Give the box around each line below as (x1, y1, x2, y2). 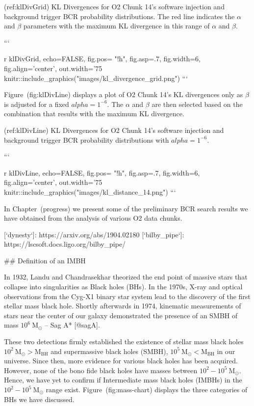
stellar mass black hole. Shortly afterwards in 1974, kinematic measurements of (4, 301, 241, 311)
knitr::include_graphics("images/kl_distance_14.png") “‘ (4, 186, 176, 197)
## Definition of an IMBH (4, 255, 86, 265)
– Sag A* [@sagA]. (45, 320, 100, 330)
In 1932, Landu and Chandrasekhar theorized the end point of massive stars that (4, 272, 248, 282)
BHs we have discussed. (4, 394, 75, 404)
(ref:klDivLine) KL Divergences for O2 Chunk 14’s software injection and (4, 125, 224, 135)
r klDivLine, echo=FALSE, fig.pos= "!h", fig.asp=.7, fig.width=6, (4, 167, 200, 178)
